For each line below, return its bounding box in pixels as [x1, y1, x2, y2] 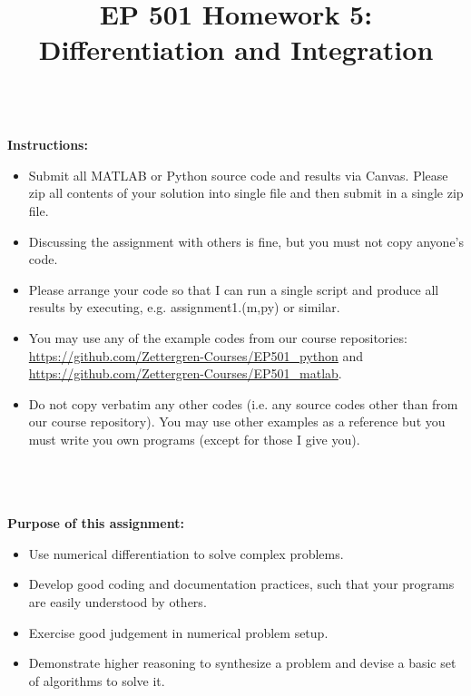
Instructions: [7, 135, 88, 154]
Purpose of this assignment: [7, 514, 184, 533]
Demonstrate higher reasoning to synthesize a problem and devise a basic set [28, 653, 456, 672]
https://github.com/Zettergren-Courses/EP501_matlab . [28, 364, 342, 383]
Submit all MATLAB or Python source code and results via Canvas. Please [28, 165, 448, 184]
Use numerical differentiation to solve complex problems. [28, 544, 344, 563]
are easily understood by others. [28, 593, 207, 612]
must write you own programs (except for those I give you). [28, 429, 360, 448]
